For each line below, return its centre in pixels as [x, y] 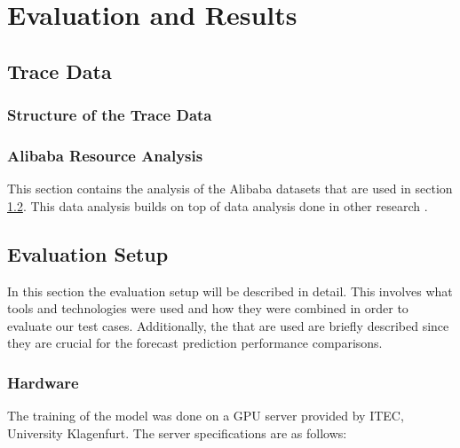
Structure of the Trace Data [110, 115]
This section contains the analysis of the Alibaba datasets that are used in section [230, 189]
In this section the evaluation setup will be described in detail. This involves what [230, 291]
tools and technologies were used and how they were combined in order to [208, 308]
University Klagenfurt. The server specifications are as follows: [177, 432]
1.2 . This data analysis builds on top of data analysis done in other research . [218, 205]
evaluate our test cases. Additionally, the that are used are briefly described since [228, 325]
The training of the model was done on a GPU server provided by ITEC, [206, 416]
